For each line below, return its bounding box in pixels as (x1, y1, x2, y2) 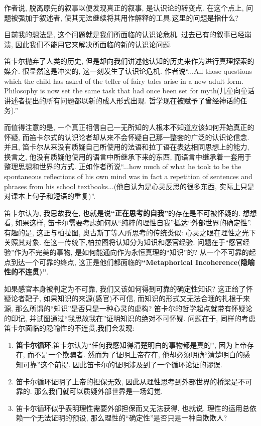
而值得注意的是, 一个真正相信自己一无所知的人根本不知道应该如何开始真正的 (4, 121, 254, 132)
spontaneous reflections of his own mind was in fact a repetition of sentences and (4, 171, 252, 181)
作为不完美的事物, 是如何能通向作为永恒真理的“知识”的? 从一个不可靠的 (14, 247, 249, 257)
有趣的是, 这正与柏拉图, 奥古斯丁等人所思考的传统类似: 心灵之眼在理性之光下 (4, 227, 256, 237)
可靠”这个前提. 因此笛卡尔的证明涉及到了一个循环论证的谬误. (23, 359, 222, 369)
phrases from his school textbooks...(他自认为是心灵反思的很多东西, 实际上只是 (4, 181, 254, 191)
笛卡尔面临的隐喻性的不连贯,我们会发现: (4, 323, 135, 333)
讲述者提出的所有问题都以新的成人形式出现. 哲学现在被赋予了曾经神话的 (4, 95, 240, 105)
